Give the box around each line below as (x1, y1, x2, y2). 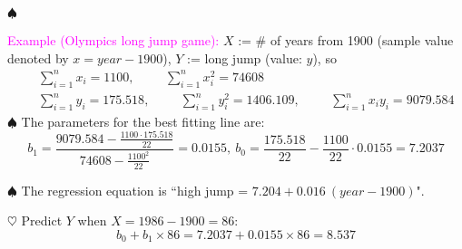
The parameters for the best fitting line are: (21, 111, 265, 130)
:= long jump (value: (187, 48, 302, 67)
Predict (21, 211, 63, 230)
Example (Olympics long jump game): (7, 31, 220, 49)
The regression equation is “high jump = (21, 180, 249, 199)
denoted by (7, 48, 69, 67)
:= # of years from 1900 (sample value (238, 31, 454, 49)
